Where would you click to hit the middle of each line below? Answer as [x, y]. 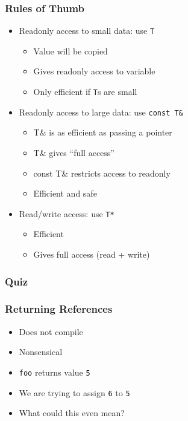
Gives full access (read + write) [92, 254]
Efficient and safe [65, 193]
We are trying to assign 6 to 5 [74, 392]
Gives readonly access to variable [94, 71]
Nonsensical [41, 352]
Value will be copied [70, 51]
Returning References [59, 309]
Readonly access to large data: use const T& [101, 112]
